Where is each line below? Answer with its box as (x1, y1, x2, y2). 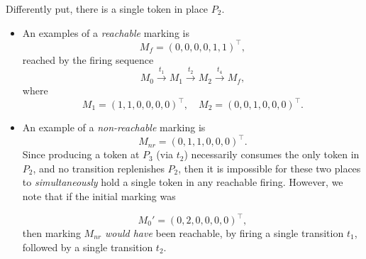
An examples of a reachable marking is (22, 25, 189, 40)
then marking (22, 226, 81, 240)
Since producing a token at (22, 147, 140, 162)
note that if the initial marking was (22, 188, 176, 203)
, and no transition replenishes (33, 160, 165, 175)
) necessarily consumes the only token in (184, 147, 360, 162)
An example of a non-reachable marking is (22, 120, 206, 135)
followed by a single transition (22, 239, 153, 254)
